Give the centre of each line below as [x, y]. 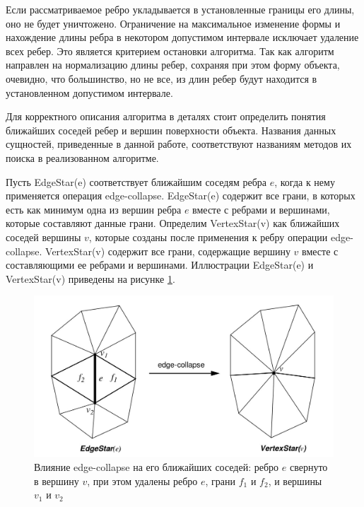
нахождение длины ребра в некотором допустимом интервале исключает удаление [182, 37]
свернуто [309, 467]
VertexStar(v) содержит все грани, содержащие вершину [168, 251]
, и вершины [295, 480]
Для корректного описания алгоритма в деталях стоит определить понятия [166, 116]
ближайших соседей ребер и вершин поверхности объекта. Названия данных [171, 130]
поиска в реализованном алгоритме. [82, 157]
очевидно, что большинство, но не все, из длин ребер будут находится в [162, 78]
